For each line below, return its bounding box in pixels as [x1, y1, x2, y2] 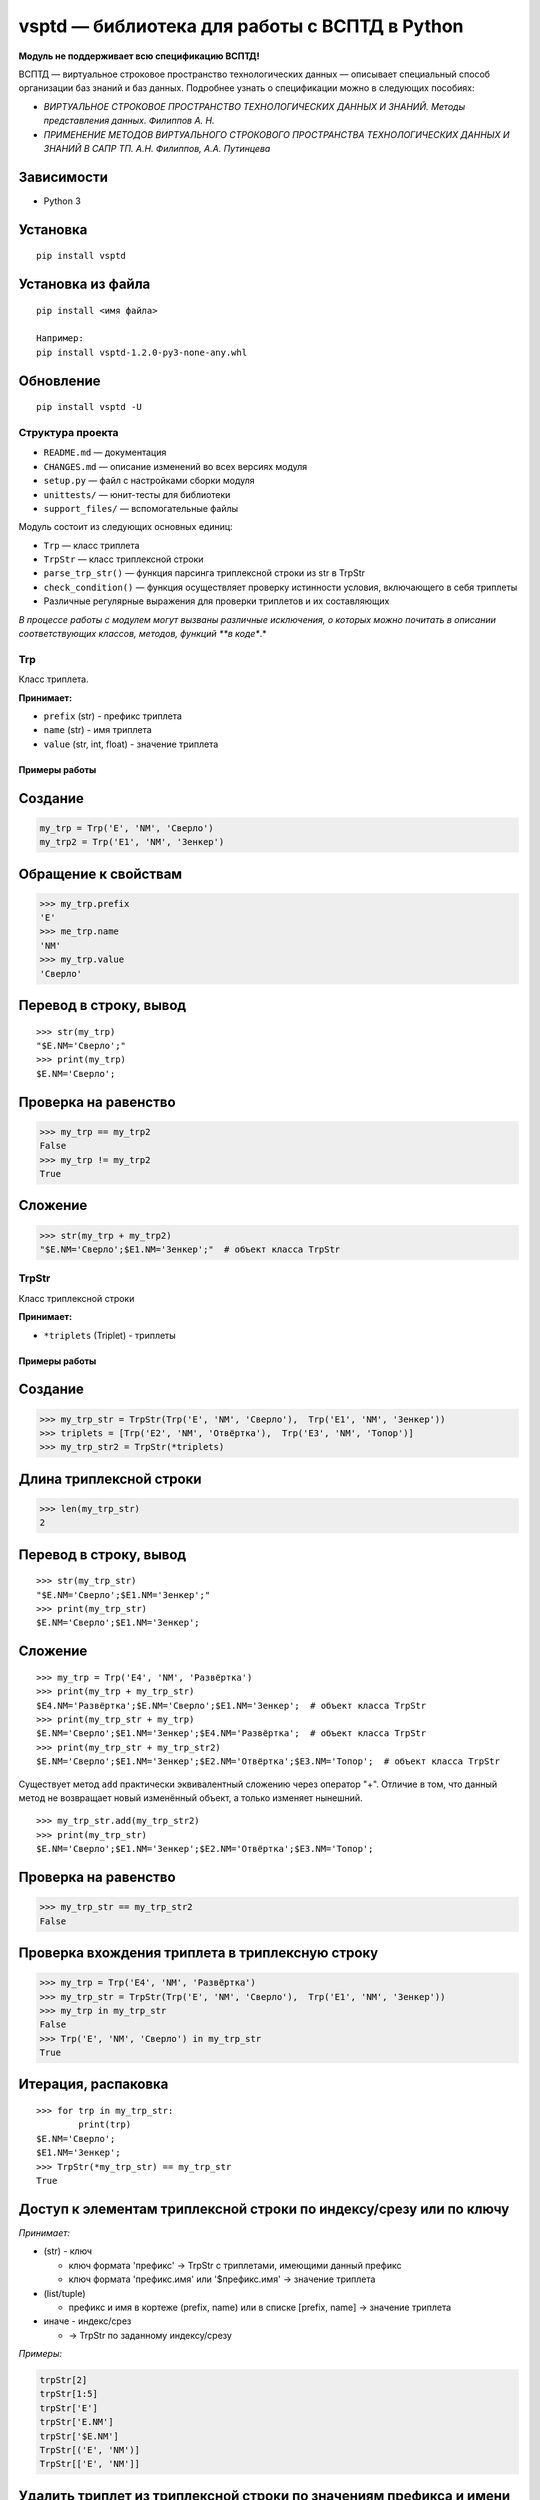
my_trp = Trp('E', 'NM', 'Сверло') [39, 822, 214, 834]
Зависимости [18, 168, 109, 185]
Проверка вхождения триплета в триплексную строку [18, 1944, 379, 1961]
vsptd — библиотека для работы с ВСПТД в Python [18, 15, 464, 37]
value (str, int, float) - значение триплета [43, 738, 219, 750]
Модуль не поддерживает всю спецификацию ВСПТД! [18, 50, 260, 62]
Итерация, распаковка [18, 2076, 169, 2093]
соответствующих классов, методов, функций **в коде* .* [18, 628, 267, 640]
